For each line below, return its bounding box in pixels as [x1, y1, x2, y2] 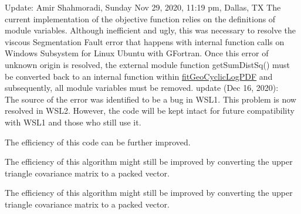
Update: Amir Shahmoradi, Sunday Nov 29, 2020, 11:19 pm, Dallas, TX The [5, 1, 281, 13]
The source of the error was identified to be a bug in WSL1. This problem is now [5, 93, 296, 105]
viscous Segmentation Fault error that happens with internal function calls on [5, 35, 285, 47]
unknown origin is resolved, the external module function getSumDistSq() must [5, 58, 290, 70]
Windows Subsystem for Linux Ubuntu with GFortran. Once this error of [5, 47, 269, 59]
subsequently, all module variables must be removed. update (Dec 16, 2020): [5, 81, 279, 94]
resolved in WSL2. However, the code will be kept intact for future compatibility [5, 104, 295, 117]
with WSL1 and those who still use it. [5, 116, 141, 128]
